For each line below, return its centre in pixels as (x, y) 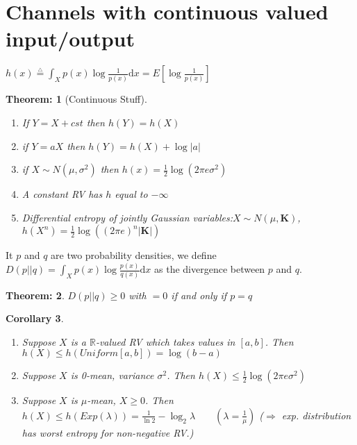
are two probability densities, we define (134, 255)
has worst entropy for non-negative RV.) (108, 432)
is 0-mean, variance (112, 375)
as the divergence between (210, 269)
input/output (70, 39)
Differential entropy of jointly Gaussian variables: (127, 217)
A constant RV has (62, 194)
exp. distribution (316, 415)
